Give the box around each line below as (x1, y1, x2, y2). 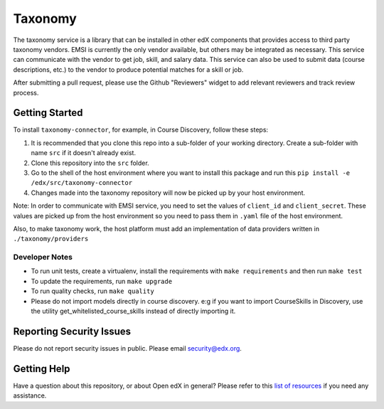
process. (13, 88, 39, 97)
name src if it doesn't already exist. (31, 149, 137, 157)
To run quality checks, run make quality (31, 287, 154, 295)
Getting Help (13, 363, 70, 375)
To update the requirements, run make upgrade (31, 277, 173, 285)
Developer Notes (13, 253, 73, 262)
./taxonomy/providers (13, 235, 89, 243)
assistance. (13, 391, 47, 400)
